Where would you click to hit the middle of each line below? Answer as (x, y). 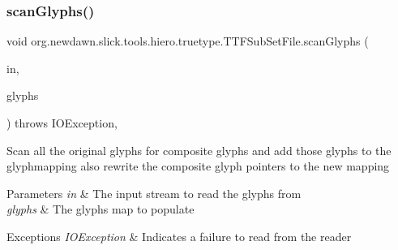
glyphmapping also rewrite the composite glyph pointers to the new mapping (198, 166)
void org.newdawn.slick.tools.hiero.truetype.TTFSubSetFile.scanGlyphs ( (188, 41)
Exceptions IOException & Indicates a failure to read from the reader (179, 236)
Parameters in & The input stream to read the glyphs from (154, 193)
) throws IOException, (62, 123)
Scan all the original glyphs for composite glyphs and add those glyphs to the (199, 150)
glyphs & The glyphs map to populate (101, 209)
